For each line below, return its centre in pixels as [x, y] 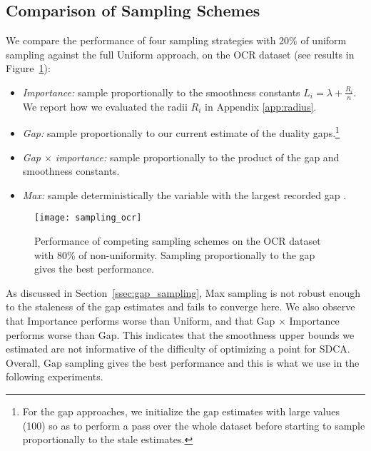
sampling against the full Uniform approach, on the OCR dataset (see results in [180, 54]
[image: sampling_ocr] [88, 218]
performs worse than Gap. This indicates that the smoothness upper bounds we [180, 334]
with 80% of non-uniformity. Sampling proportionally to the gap [175, 254]
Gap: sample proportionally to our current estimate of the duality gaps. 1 [181, 132]
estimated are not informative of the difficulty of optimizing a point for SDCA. [178, 349]
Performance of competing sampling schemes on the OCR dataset [178, 241]
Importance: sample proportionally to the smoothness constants [161, 92]
